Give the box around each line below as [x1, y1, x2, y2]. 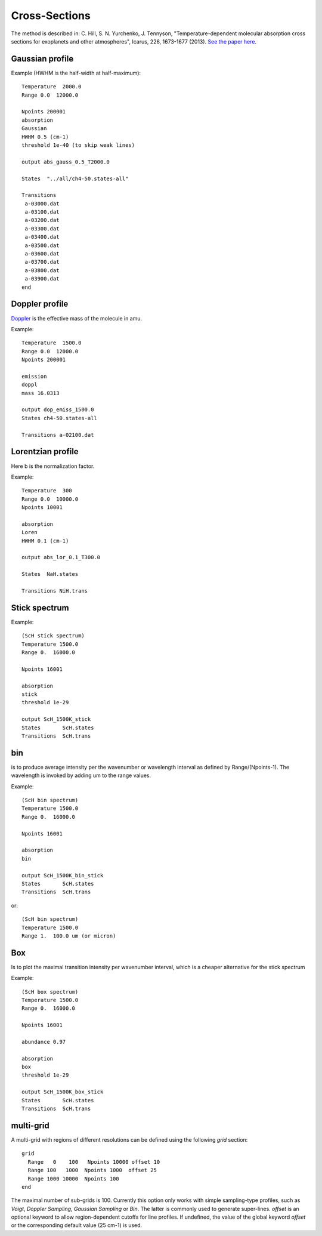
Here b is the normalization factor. [11, 463, 95, 470]
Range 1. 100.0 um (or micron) [21, 932, 116, 939]
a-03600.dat [24, 251, 60, 257]
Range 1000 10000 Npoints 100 [27, 1175, 119, 1182]
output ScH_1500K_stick [21, 716, 91, 723]
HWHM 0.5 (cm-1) [21, 133, 69, 140]
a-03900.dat [24, 275, 60, 282]
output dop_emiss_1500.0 [21, 406, 94, 413]
